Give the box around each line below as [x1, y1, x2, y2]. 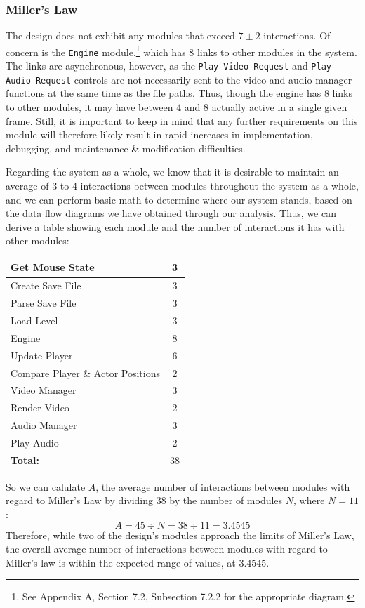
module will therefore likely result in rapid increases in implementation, [6, 127, 313, 142]
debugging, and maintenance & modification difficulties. [6, 140, 246, 155]
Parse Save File [11, 296, 77, 310]
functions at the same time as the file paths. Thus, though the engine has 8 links [6, 86, 353, 100]
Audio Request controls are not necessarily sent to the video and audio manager [6, 72, 352, 86]
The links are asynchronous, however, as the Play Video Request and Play [6, 58, 331, 73]
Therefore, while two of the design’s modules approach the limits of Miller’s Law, [6, 527, 354, 542]
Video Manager [11, 383, 77, 397]
